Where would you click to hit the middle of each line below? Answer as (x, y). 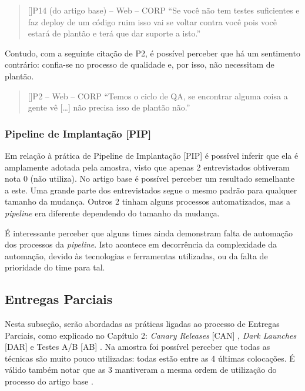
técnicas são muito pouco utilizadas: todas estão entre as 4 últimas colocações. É (150, 358)
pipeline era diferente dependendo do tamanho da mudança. (112, 213)
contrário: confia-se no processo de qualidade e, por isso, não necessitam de (140, 64)
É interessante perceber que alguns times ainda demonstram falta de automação (149, 233)
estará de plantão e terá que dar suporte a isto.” (114, 33)
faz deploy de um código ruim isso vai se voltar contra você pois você (152, 21)
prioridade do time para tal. (55, 267)
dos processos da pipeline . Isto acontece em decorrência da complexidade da (141, 244)
